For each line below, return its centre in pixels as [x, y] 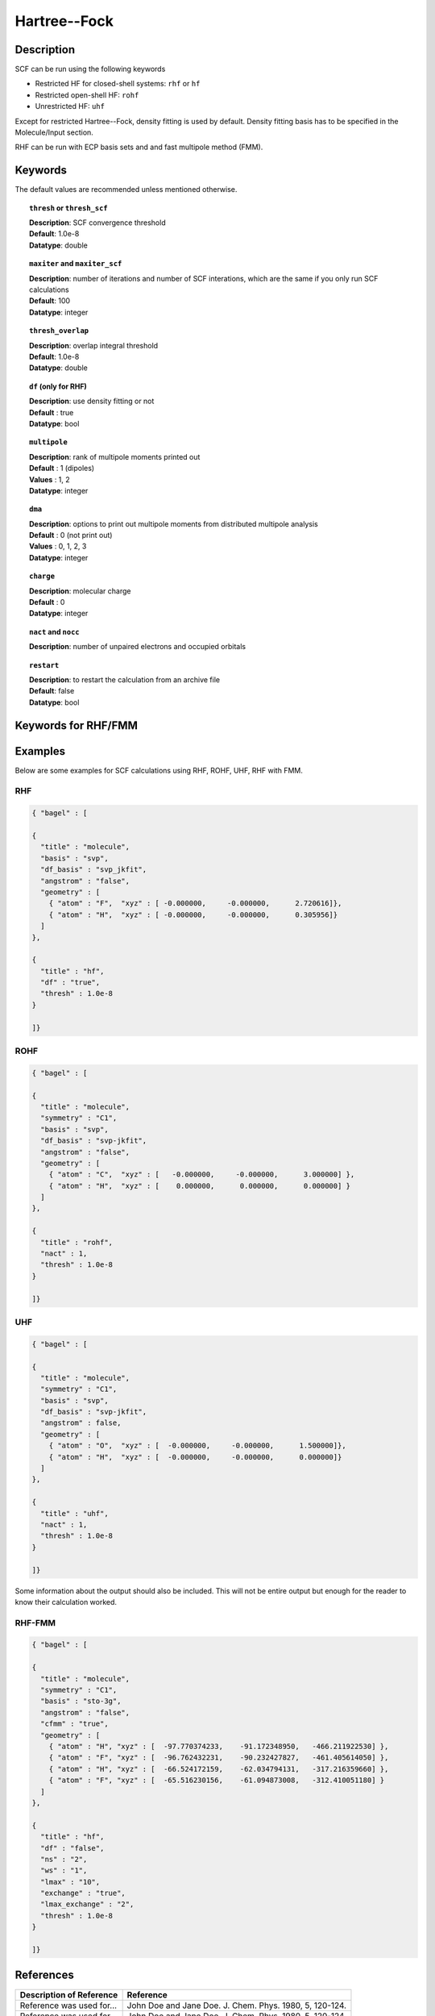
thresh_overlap [59, 331]
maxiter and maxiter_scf [76, 264]
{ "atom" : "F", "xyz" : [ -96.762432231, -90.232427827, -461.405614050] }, [219, 1758]
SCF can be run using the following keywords [90, 69]
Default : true [52, 412]
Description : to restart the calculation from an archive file [125, 679]
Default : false [52, 691]
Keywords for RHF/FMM [77, 725]
